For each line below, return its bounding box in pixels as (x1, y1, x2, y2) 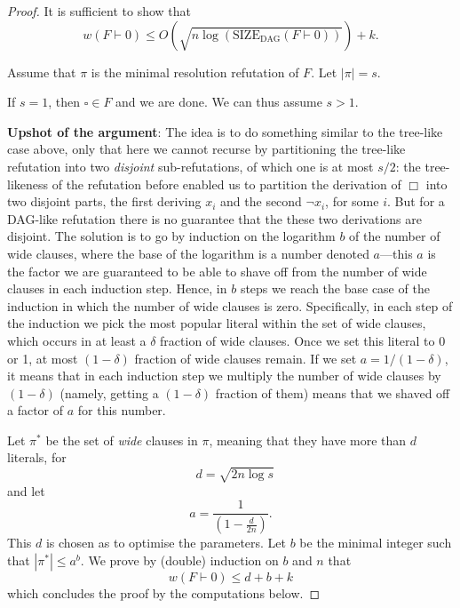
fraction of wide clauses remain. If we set (134, 348, 357, 367)
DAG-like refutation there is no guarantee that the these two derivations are (7, 209, 422, 228)
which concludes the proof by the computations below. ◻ (7, 583, 321, 602)
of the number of (349, 227, 440, 245)
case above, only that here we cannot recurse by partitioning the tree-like (7, 140, 406, 158)
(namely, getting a (59, 383, 159, 402)
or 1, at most (7, 348, 78, 367)
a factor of (7, 401, 64, 420)
